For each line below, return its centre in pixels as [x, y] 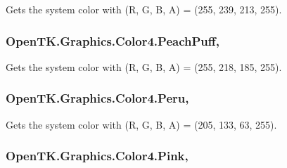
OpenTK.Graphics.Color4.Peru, [97, 98]
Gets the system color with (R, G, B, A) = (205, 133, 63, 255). [141, 124]
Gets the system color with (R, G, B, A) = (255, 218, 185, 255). [144, 66]
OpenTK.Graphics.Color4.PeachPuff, [113, 40]
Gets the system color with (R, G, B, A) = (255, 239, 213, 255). [144, 9]
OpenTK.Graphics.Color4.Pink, [97, 156]
